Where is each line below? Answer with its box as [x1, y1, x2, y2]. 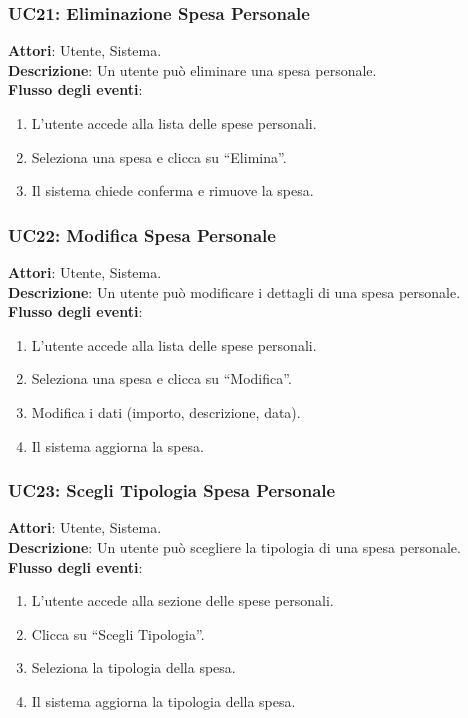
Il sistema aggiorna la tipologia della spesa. [31, 690, 296, 711]
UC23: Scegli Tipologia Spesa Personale [8, 478, 336, 503]
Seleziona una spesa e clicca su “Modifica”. [31, 368, 292, 389]
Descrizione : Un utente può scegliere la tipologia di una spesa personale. [8, 536, 461, 557]
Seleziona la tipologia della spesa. [31, 657, 236, 678]
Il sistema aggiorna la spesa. [31, 435, 205, 456]
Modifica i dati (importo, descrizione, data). [31, 401, 301, 422]
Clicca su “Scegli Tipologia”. [31, 623, 205, 644]
